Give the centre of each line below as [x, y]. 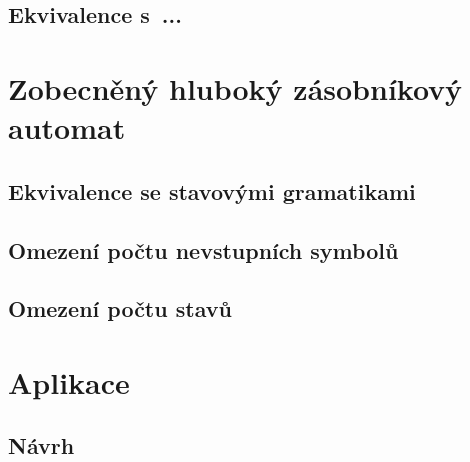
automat [67, 127]
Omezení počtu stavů [120, 308]
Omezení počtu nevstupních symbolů [203, 249]
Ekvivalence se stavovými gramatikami [212, 190]
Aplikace [69, 381]
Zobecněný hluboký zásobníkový [235, 87]
